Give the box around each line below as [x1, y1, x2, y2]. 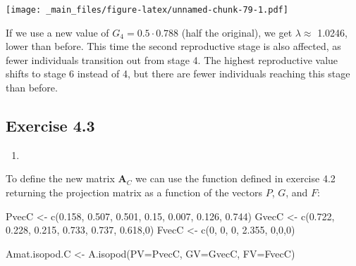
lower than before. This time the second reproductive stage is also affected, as [6, 39, 341, 53]
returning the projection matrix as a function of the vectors [6, 185, 262, 200]
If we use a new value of [6, 25, 109, 39]
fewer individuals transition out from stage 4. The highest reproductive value [6, 52, 338, 67]
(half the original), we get [181, 25, 293, 39]
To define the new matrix [6, 171, 115, 186]
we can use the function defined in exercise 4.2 [135, 171, 336, 186]
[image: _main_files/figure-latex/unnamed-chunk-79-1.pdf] [6, 5, 288, 15]
